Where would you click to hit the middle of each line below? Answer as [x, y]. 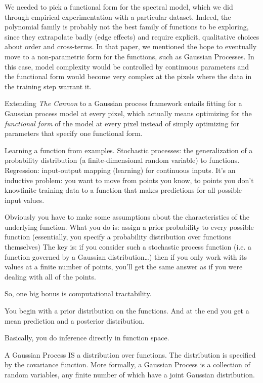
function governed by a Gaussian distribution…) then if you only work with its [126, 256]
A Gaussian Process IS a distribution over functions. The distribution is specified [130, 354]
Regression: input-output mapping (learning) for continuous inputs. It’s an [120, 170]
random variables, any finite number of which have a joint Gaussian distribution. [130, 374]
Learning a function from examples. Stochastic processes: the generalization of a [129, 150]
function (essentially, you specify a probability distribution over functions [118, 237]
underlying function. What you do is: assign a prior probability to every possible [129, 227]
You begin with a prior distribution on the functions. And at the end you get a [127, 311]
